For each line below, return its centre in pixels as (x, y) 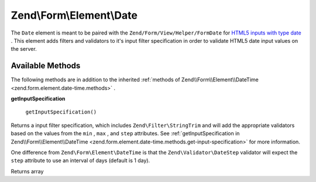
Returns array (27, 171)
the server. (24, 49)
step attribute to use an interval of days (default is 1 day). (80, 160)
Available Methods (46, 66)
